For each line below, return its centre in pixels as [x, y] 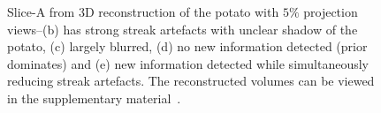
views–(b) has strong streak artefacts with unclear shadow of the [183, 29]
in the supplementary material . [94, 98]
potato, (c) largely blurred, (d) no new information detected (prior [187, 46]
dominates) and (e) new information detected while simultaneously [188, 63]
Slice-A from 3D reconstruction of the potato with [143, 11]
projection [331, 11]
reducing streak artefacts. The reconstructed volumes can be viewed [191, 81]
